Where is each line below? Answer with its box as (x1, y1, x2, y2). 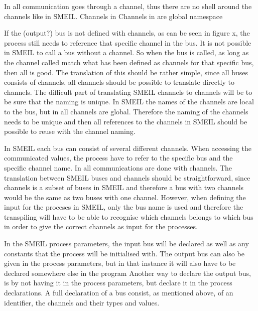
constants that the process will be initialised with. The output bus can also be (4, 248, 244, 258)
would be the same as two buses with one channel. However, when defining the (4, 192, 246, 202)
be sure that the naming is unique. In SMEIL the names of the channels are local (4, 96, 254, 107)
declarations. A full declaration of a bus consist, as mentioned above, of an (4, 287, 233, 298)
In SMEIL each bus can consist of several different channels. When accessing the (4, 142, 251, 153)
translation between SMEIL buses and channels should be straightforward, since (4, 172, 250, 183)
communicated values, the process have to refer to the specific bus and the (4, 152, 233, 163)
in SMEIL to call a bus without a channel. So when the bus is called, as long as (4, 47, 249, 58)
